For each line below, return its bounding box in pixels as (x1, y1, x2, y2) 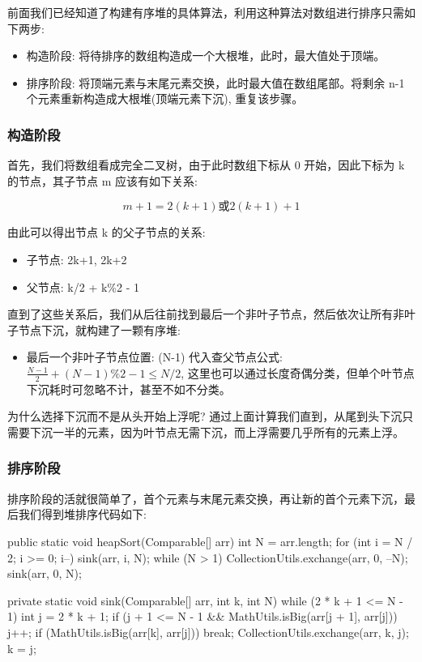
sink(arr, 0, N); (7, 565, 82, 582)
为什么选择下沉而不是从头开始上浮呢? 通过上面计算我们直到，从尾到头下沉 (7, 408, 403, 425)
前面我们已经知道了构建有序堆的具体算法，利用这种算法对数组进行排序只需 (7, 4, 404, 20)
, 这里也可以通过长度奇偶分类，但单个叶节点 (181, 364, 415, 381)
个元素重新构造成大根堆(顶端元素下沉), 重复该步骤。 (26, 90, 304, 107)
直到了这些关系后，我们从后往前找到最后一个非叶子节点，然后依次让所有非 (7, 305, 404, 322)
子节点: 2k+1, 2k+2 (26, 250, 127, 267)
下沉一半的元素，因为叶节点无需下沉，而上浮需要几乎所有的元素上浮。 (29, 423, 404, 440)
